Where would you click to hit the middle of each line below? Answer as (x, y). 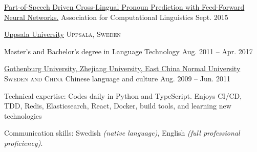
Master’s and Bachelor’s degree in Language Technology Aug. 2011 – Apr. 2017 (128, 51)
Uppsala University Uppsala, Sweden (62, 34)
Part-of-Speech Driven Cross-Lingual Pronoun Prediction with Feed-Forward (124, 7)
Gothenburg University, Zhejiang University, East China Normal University (122, 68)
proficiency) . (24, 143)
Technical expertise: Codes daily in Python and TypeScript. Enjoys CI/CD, (123, 95)
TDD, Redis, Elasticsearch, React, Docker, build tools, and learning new (118, 106)
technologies (23, 115)
